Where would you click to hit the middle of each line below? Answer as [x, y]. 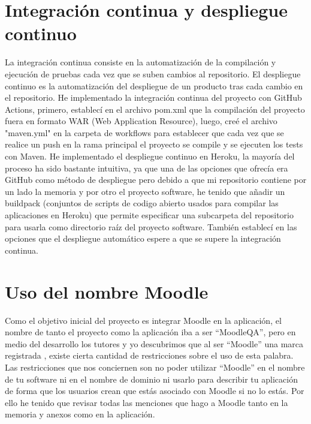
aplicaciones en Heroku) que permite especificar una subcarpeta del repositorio [149, 215]
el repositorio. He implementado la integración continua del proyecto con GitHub [153, 97]
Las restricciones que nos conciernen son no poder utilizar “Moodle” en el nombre [155, 367]
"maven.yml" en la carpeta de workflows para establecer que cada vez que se [144, 132]
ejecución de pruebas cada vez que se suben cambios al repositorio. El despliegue [153, 73]
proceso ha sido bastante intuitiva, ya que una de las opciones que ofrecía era [147, 168]
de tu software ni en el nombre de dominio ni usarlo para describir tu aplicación [151, 379]
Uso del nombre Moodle [107, 291]
